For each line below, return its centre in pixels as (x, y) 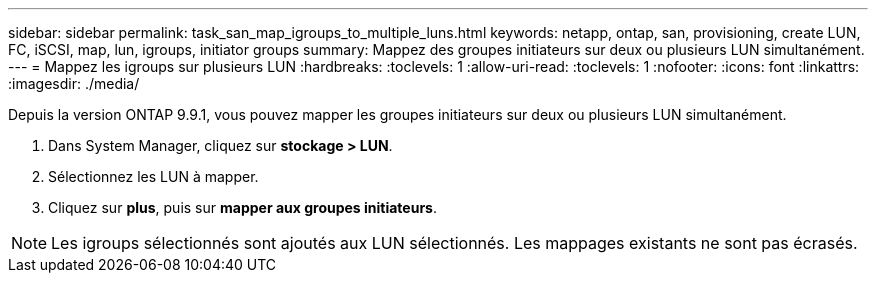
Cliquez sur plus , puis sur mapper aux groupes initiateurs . (242, 207)
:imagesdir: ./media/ (74, 83)
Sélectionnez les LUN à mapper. (153, 176)
